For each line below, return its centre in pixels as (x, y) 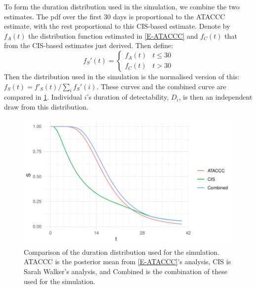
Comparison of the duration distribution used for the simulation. (122, 252)
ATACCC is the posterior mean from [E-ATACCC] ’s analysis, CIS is (128, 261)
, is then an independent (215, 97)
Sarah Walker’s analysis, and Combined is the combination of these (126, 271)
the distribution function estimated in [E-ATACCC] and (113, 35)
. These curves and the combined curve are (161, 86)
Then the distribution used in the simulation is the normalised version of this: (122, 76)
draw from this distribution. (46, 106)
